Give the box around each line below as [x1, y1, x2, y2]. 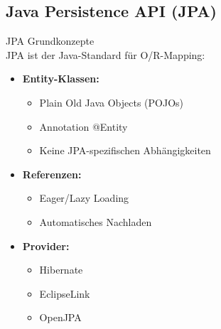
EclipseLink [39, 286, 90, 301]
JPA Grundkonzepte [6, 33, 95, 48]
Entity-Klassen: [22, 71, 99, 86]
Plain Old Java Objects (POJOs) [39, 95, 183, 109]
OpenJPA [39, 310, 82, 325]
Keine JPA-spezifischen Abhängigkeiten [39, 143, 211, 158]
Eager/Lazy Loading [39, 190, 129, 205]
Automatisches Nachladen [39, 214, 152, 229]
